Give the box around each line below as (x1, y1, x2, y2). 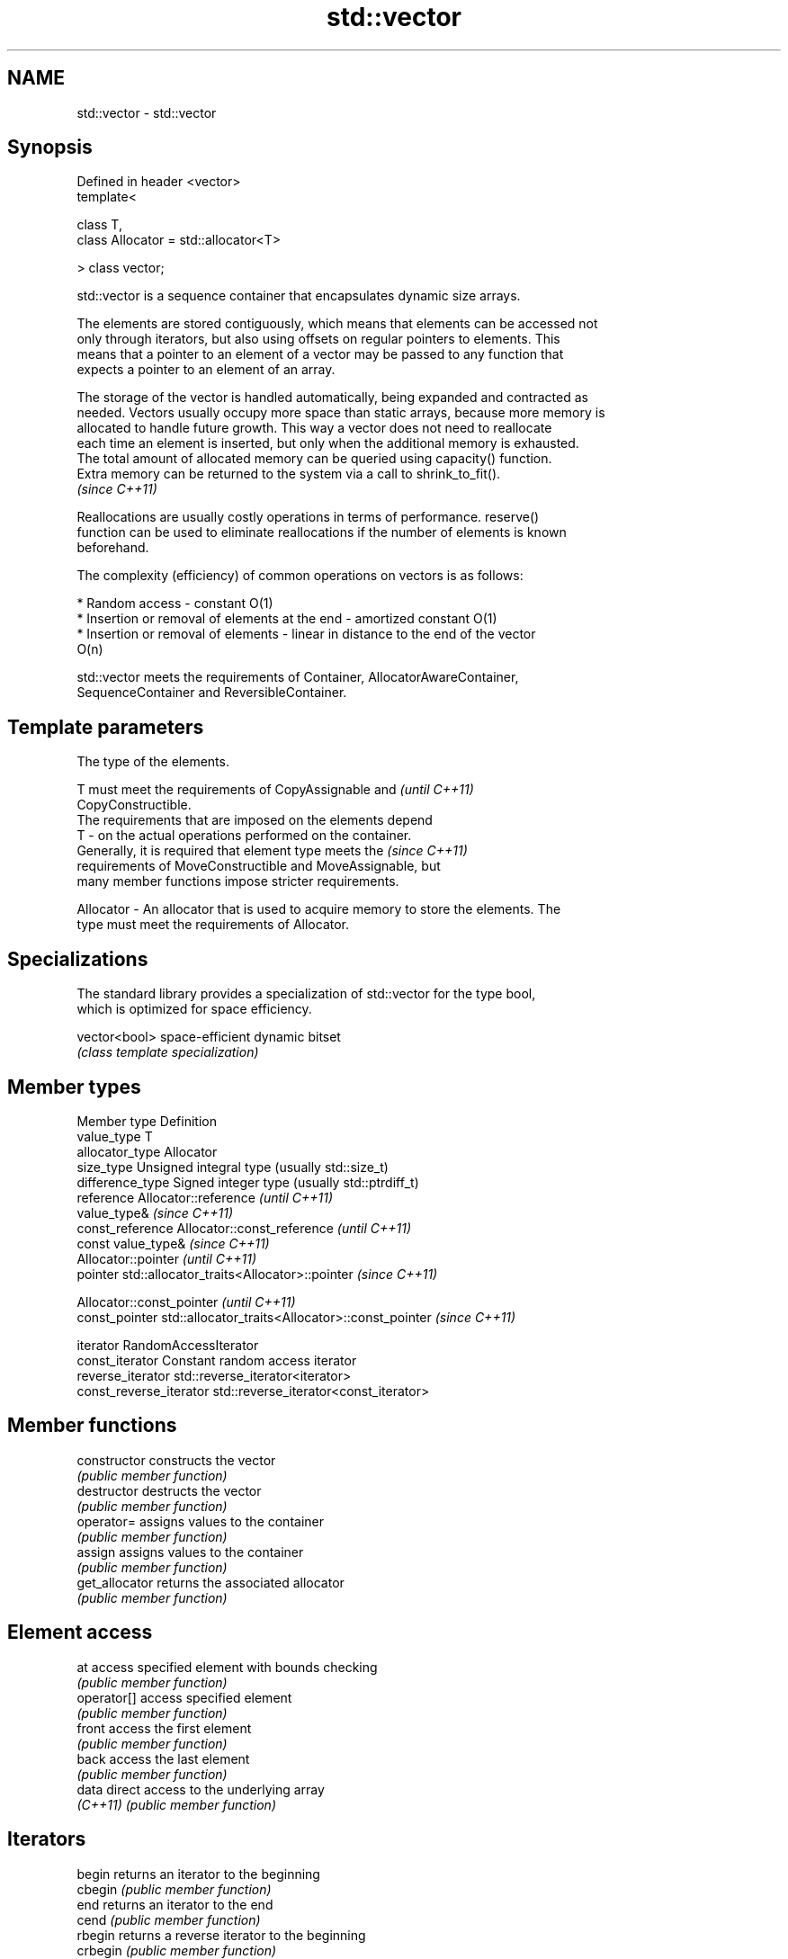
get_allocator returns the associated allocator (76, 1574, 345, 1590)
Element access (7, 1621, 153, 1644)
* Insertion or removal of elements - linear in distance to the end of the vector (76, 626, 536, 642)
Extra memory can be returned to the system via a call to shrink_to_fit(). (76, 466, 501, 482)
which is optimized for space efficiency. (76, 1001, 312, 1017)
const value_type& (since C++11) (76, 1235, 270, 1251)
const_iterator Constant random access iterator (76, 1352, 357, 1368)
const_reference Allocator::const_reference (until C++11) (76, 1220, 412, 1236)
